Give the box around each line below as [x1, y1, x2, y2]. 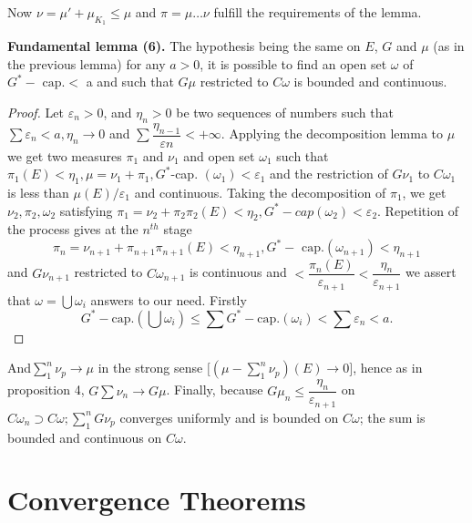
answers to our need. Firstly [90, 290, 247, 309]
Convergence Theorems [7, 481, 306, 518]
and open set [183, 146, 255, 165]
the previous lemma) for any [7, 54, 166, 73]
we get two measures [7, 146, 122, 165]
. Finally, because [166, 380, 263, 399]
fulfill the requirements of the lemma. [213, 3, 422, 21]
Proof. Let [7, 102, 64, 121]
